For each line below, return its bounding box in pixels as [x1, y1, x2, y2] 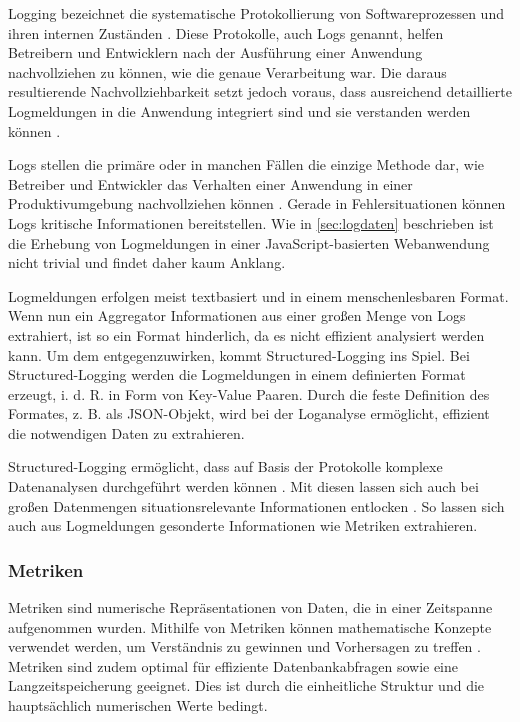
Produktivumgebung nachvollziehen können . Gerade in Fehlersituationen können [8, 193, 506, 214]
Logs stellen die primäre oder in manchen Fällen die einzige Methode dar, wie [8, 154, 484, 175]
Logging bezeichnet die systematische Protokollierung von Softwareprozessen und [8, 3, 504, 23]
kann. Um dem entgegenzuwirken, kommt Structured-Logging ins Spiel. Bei [8, 344, 470, 365]
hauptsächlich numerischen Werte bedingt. [8, 695, 268, 716]
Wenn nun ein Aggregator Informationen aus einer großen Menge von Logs [8, 305, 466, 326]
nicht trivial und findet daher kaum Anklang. [8, 252, 286, 273]
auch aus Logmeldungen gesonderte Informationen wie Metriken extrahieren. [8, 515, 478, 536]
